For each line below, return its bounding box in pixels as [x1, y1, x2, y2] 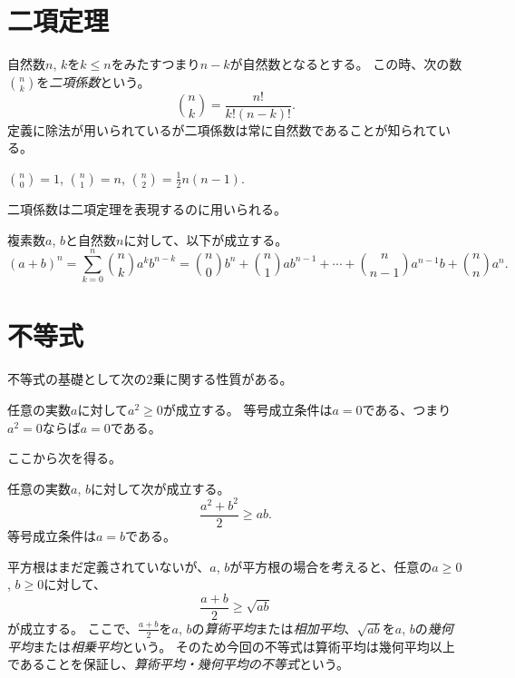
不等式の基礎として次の [7, 369, 147, 388]
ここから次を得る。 [7, 448, 121, 467]
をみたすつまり [111, 54, 200, 74]
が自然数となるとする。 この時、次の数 [229, 54, 462, 74]
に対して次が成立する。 [90, 478, 230, 497]
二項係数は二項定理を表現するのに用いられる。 [7, 199, 287, 218]
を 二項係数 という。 [36, 72, 151, 91]
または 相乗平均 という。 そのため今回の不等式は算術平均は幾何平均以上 [33, 636, 455, 655]
